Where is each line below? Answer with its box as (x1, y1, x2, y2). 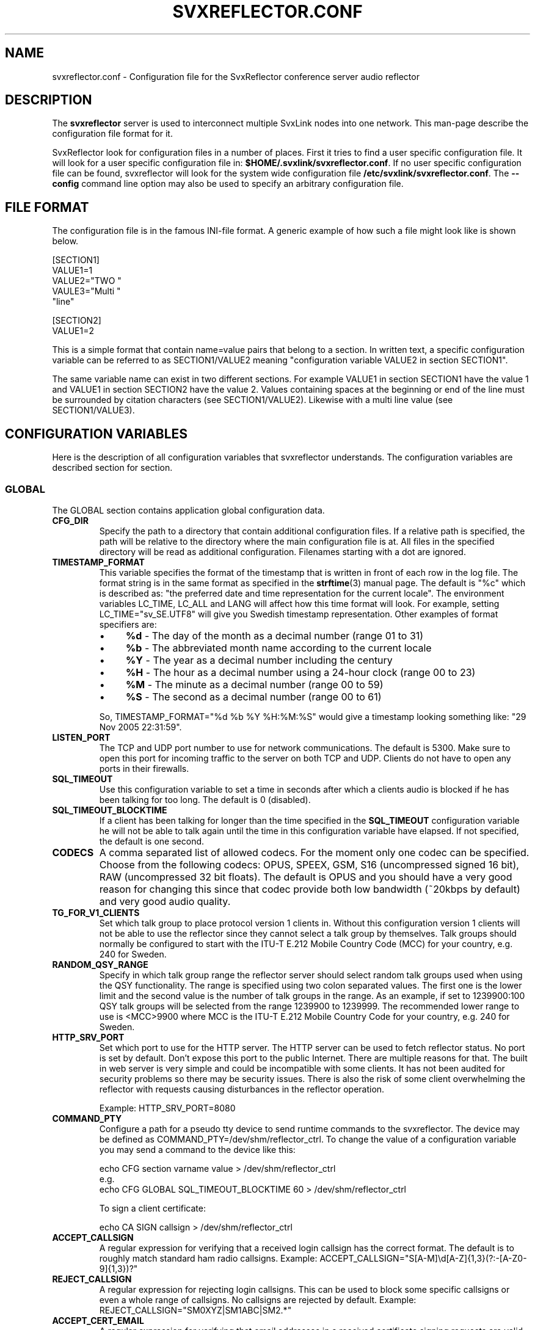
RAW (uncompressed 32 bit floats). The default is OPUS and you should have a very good (99, 870, 512, 883)
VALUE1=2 (52, 325, 94, 336)
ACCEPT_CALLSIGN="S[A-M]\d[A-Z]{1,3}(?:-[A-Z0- (319, 1252, 527, 1263)
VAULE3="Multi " (52, 286, 121, 297)
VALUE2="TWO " (52, 275, 122, 286)
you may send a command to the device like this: (99, 1144, 296, 1155)
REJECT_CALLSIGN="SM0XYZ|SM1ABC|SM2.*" (99, 1304, 292, 1315)
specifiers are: (99, 619, 157, 630)
